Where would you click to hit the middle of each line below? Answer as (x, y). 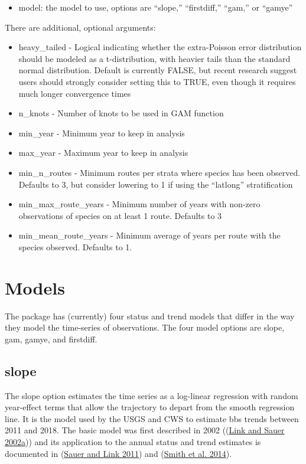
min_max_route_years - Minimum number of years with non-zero (139, 204)
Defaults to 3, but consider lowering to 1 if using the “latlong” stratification (156, 184)
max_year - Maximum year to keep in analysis (103, 153)
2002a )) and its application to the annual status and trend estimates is (133, 441)
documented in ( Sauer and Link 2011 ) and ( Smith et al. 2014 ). (118, 453)
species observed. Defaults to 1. (75, 246)
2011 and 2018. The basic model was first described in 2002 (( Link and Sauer (145, 430)
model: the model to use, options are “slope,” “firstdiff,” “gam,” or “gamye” (156, 7)
